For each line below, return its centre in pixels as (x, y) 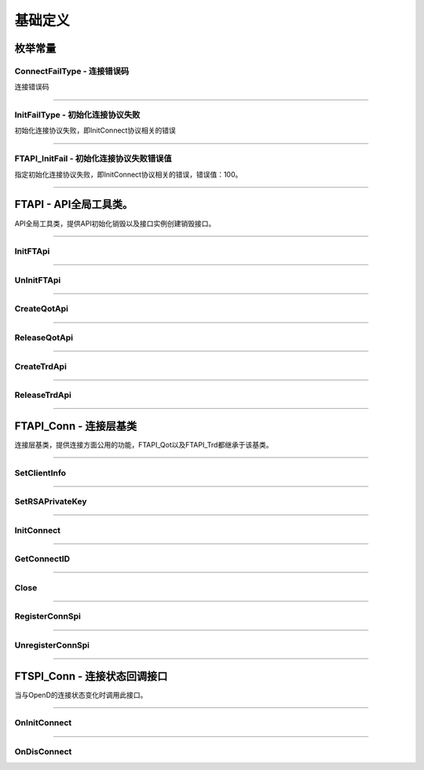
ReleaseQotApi (44, 338)
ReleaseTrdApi (43, 395)
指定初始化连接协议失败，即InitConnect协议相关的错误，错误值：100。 (128, 174)
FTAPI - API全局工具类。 (74, 204)
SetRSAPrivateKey (51, 502)
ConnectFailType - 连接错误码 (72, 71)
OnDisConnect (43, 751)
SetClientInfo (40, 473)
